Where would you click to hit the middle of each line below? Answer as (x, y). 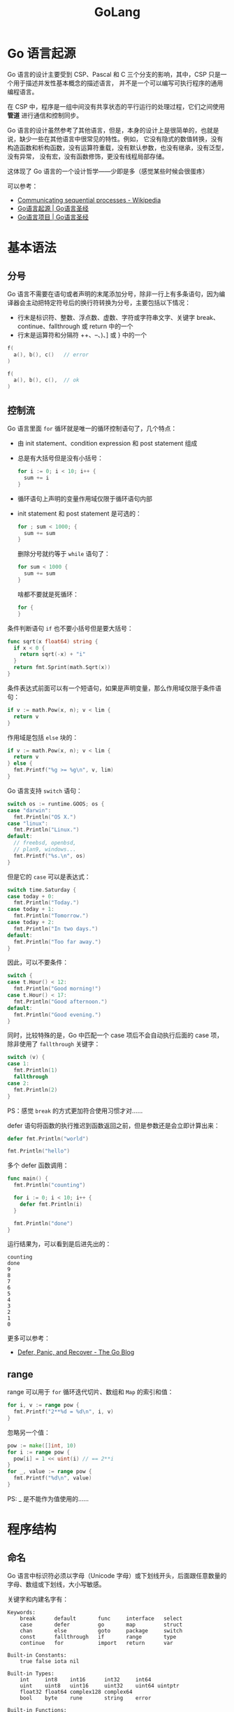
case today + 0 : (31, 896)
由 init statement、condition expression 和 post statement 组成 (107, 443)
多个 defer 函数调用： (38, 1165)
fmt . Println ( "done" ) (43, 1223)
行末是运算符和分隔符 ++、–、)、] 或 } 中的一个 (82, 335)
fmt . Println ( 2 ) (36, 1090)
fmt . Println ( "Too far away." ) (57, 942)
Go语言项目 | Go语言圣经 (53, 217)
